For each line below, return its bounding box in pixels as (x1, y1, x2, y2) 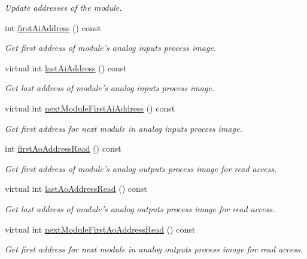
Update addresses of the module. (5, 1, 122, 13)
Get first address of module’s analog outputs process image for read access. (5, 162, 277, 174)
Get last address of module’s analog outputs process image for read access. (5, 202, 275, 215)
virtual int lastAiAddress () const (5, 61, 127, 74)
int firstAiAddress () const (5, 21, 101, 34)
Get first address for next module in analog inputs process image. (5, 122, 242, 134)
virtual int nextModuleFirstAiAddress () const (5, 101, 175, 114)
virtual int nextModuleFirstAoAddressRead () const (5, 222, 196, 235)
